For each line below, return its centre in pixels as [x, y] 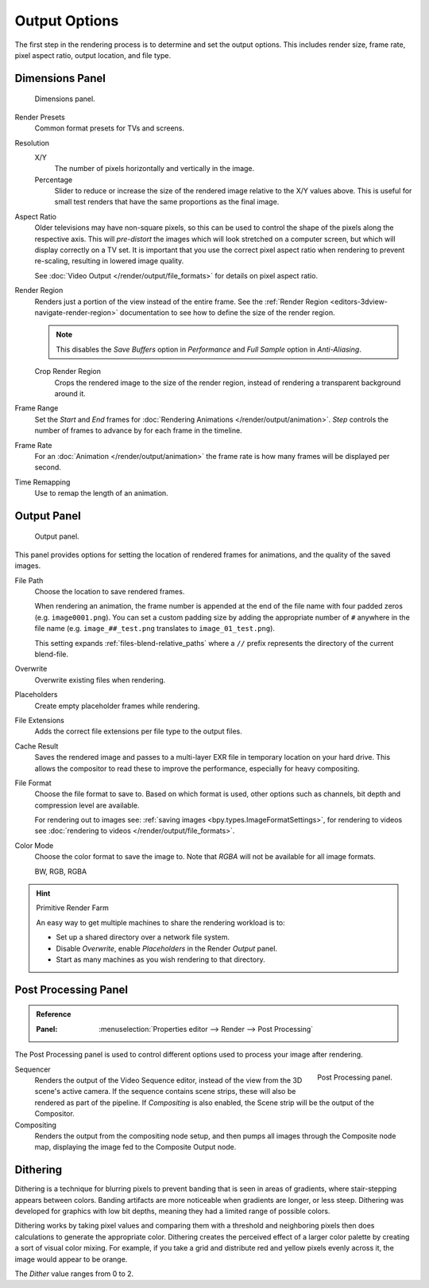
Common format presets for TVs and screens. [109, 128]
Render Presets [40, 117]
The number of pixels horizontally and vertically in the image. [155, 169]
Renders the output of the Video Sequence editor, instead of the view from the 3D [168, 1080]
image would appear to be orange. [71, 1259]
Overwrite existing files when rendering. [100, 679]
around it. [70, 393]
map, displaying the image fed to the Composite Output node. [135, 1147]
